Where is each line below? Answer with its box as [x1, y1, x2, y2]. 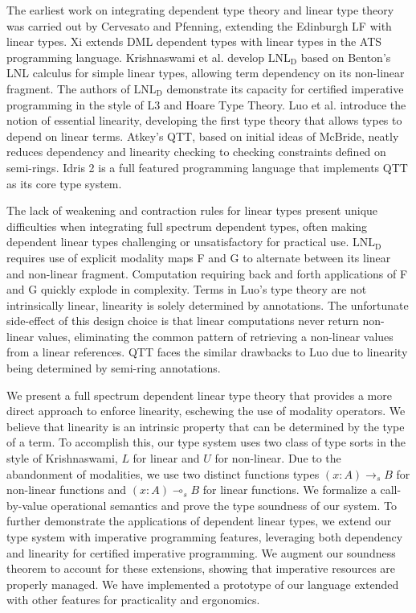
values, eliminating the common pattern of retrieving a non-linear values [37, 327, 394, 344]
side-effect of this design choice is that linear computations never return [6, 312, 359, 329]
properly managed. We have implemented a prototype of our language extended [6, 575, 399, 592]
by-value [6, 496, 47, 513]
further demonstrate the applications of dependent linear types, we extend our [6, 512, 392, 529]
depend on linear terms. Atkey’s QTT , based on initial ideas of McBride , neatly [6, 127, 399, 144]
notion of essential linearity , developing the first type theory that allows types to [6, 112, 402, 129]
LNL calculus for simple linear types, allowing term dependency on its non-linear [6, 64, 405, 81]
